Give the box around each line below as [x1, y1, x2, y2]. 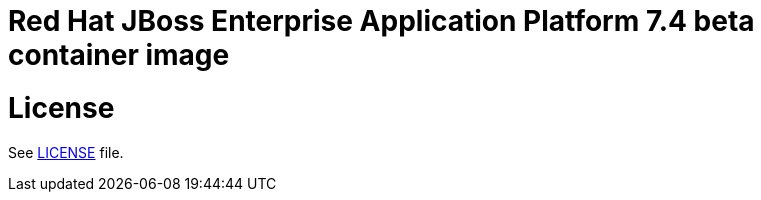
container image [8, 38, 230, 72]
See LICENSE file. [8, 143, 124, 161]
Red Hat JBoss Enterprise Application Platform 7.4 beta [8, 4, 755, 38]
